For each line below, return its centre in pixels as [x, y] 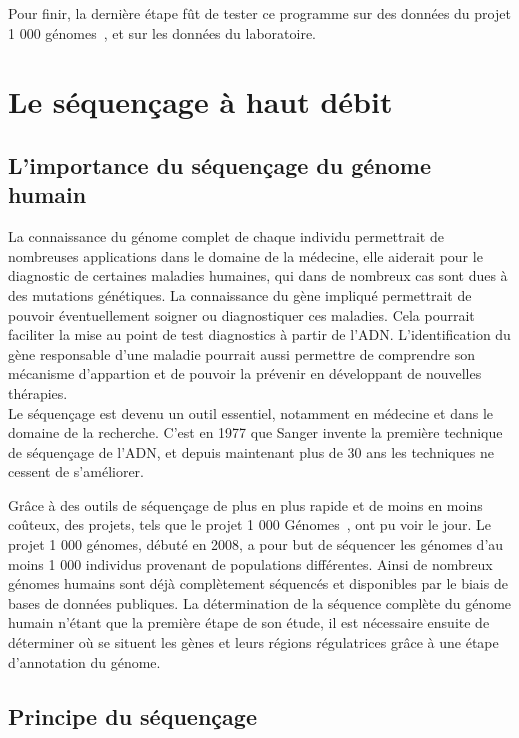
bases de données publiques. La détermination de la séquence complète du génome [260, 602]
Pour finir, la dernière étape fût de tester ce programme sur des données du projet [259, 13]
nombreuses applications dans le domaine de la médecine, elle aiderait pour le [245, 255]
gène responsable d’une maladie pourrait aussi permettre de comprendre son [241, 353]
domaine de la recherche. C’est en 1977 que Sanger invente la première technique [255, 432]
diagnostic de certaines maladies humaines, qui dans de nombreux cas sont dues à [258, 275]
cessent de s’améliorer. [76, 471]
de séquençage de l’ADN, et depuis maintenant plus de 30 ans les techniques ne [251, 451]
